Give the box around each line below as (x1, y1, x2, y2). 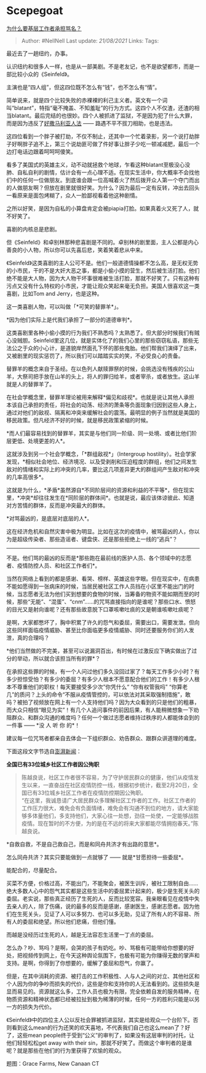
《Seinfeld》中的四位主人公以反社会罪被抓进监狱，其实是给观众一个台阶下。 (6, 1016, 193, 1023)
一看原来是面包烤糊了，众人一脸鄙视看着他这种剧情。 (6, 192, 141, 199)
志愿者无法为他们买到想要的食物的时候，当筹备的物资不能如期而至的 (22, 590, 194, 597)
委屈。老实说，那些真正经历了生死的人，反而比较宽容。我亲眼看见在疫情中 (6, 894, 194, 902)
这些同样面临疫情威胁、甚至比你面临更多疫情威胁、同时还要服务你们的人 (6, 626, 189, 633)
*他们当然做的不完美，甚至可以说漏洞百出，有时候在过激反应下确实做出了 (6, 647, 192, 654)
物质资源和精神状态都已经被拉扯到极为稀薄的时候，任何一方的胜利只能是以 (6, 995, 194, 1002)
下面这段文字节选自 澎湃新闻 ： (6, 747, 82, 755)
